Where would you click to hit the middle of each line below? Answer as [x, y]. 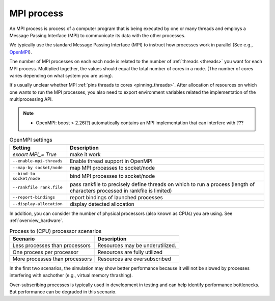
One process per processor [46, 252]
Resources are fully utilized [130, 252]
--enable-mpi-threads [38, 161]
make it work [85, 154]
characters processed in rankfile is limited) [121, 190]
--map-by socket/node [38, 168]
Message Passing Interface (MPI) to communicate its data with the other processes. [98, 35]
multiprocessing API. [31, 99]
